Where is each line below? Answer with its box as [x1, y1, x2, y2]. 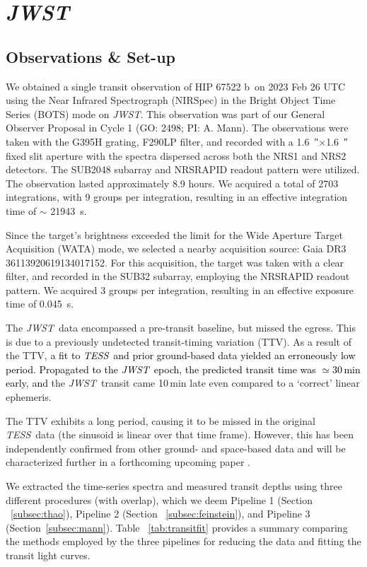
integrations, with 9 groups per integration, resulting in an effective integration [6, 189, 348, 204]
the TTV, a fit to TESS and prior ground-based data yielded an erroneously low [6, 348, 356, 363]
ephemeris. [6, 390, 52, 404]
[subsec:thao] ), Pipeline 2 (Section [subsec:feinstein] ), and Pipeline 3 [11, 506, 310, 521]
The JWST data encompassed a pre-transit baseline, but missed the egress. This [6, 320, 356, 335]
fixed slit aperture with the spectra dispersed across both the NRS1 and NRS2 [6, 148, 346, 163]
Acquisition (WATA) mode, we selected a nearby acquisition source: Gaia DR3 [6, 241, 346, 256]
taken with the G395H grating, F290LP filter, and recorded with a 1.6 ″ [6, 134, 319, 148]
